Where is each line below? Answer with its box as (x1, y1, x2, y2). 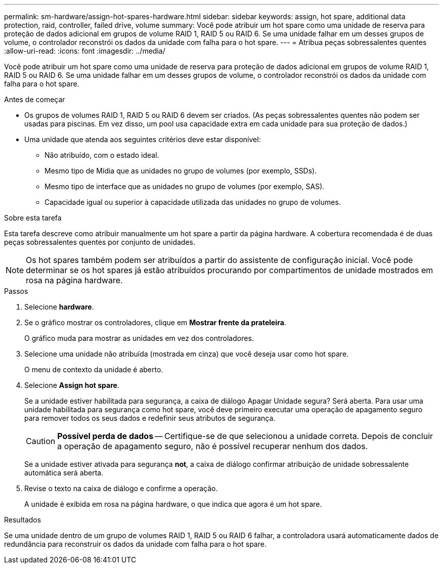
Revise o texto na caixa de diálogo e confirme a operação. (24, 484, 218, 493)
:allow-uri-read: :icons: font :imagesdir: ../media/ (4, 47, 165, 55)
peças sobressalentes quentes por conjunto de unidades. (4, 238, 195, 246)
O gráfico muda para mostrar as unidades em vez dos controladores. (24, 334, 254, 342)
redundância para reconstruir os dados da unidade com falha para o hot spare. (4, 540, 267, 548)
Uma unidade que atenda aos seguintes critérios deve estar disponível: (24, 135, 261, 144)
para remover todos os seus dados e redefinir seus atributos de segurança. (24, 414, 276, 422)
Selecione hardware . (24, 302, 94, 311)
